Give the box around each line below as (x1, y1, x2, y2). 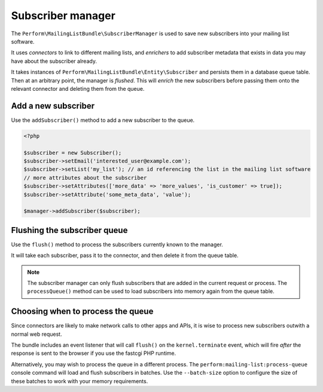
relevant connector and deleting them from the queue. (11, 85, 145, 92)
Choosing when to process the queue (11, 307, 154, 317)
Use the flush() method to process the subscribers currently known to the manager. (11, 241, 224, 248)
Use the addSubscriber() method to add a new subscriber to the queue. (11, 117, 195, 124)
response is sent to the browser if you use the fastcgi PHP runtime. (11, 350, 176, 357)
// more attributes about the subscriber (23, 174, 147, 181)
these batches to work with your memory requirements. (11, 377, 148, 385)
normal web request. (11, 330, 62, 338)
